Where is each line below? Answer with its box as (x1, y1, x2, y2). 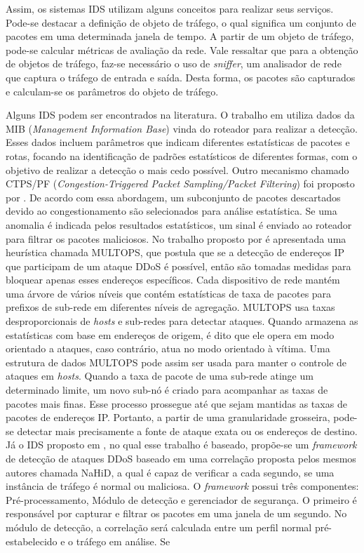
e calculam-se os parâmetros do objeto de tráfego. (6, 84, 219, 98)
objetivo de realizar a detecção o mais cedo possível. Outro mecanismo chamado (6, 162, 349, 177)
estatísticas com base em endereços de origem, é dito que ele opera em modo (6, 327, 335, 342)
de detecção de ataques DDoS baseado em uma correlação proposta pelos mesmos (6, 451, 356, 465)
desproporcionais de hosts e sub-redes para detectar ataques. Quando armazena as (6, 314, 358, 328)
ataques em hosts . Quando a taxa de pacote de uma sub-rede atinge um (6, 368, 314, 383)
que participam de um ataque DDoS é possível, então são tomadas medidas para (6, 258, 351, 273)
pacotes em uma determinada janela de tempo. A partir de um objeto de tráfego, (6, 29, 354, 44)
